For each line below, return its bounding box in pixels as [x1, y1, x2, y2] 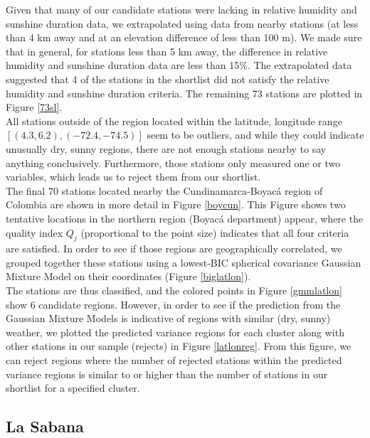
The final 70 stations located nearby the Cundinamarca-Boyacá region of [6, 183, 323, 198]
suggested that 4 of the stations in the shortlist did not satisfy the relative [6, 71, 329, 86]
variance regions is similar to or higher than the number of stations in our [6, 366, 328, 381]
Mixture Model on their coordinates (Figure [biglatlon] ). [6, 269, 251, 284]
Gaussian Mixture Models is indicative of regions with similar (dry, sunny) [6, 311, 331, 326]
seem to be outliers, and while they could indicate [147, 127, 364, 142]
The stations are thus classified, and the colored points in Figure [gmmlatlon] [6, 283, 342, 298]
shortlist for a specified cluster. [6, 380, 140, 395]
